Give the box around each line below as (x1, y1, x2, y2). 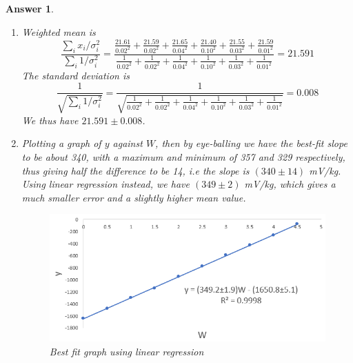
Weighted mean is (21, 24, 96, 39)
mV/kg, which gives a (244, 177, 336, 191)
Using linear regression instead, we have (21, 177, 190, 191)
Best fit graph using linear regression (49, 344, 204, 358)
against (112, 136, 143, 150)
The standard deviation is (21, 68, 130, 82)
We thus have (21, 112, 79, 127)
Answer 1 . (6, 1, 54, 15)
